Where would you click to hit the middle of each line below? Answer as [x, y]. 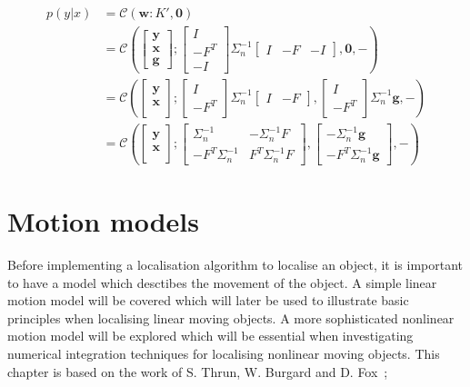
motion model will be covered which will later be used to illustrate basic [208, 300]
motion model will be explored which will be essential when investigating [210, 336]
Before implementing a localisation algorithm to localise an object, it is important [235, 264]
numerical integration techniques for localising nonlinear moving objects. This [224, 353]
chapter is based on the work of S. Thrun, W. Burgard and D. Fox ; [198, 371]
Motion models [103, 221]
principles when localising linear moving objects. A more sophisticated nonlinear [231, 318]
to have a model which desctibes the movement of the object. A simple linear [222, 282]
